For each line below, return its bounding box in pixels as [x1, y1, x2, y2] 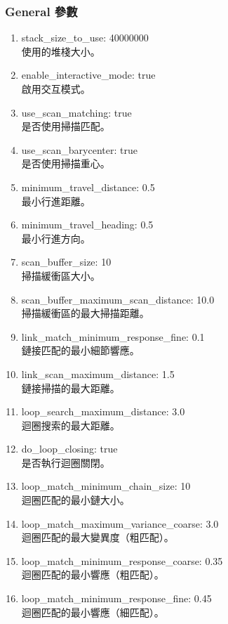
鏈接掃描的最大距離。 [21, 380, 120, 395]
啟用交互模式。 [21, 82, 90, 96]
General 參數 [5, 2, 78, 20]
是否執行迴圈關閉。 [21, 455, 110, 469]
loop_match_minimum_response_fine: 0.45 [21, 591, 212, 606]
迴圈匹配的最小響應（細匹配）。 [21, 604, 164, 619]
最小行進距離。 [21, 193, 90, 208]
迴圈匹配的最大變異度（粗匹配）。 [21, 530, 174, 545]
